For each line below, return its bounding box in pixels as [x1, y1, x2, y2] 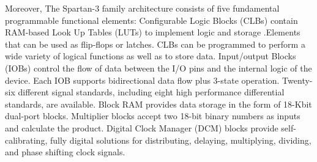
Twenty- [282, 73, 313, 86]
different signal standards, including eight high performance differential [18, 86, 285, 98]
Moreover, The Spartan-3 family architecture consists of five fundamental [5, 2, 280, 14]
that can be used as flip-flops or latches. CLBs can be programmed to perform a [5, 37, 305, 50]
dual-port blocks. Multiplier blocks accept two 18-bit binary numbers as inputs [5, 109, 300, 122]
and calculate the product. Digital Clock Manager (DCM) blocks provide [5, 121, 278, 134]
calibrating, [5, 133, 48, 146]
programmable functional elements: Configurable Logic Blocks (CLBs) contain [5, 13, 298, 26]
